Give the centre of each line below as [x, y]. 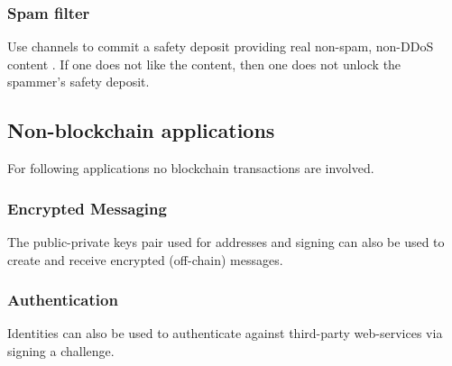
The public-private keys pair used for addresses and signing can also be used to [226, 242]
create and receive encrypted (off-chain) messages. [145, 259]
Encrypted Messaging [87, 208]
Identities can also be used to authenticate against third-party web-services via [225, 333]
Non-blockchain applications [141, 130]
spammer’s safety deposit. [78, 82]
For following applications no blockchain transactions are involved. [191, 168]
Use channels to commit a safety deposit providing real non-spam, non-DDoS [221, 46]
